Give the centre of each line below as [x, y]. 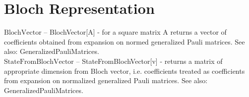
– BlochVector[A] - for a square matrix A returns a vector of [135, 32]
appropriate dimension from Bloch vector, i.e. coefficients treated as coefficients [124, 71]
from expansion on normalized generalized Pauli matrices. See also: [106, 80]
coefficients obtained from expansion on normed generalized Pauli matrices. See [124, 41]
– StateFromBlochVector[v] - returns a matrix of [149, 61]
